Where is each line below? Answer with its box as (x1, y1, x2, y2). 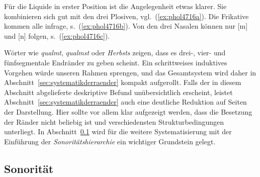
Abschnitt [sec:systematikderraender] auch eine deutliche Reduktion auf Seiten (4, 97, 247, 107)
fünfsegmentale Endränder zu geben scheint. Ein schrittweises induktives (4, 57, 227, 67)
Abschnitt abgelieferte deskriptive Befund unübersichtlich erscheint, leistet (4, 86, 233, 97)
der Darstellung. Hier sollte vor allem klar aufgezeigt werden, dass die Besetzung (4, 106, 252, 117)
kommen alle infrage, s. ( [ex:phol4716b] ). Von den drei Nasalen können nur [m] (4, 21, 248, 31)
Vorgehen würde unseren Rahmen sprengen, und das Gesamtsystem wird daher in (4, 67, 256, 77)
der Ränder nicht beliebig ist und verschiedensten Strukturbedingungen (4, 116, 224, 127)
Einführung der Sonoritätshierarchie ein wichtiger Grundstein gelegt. (4, 136, 216, 146)
